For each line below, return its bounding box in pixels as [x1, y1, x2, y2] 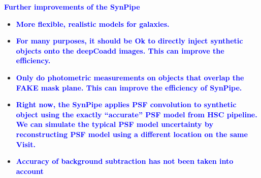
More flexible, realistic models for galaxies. [16, 18, 170, 29]
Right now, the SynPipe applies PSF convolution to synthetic [16, 99, 237, 110]
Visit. [16, 139, 36, 149]
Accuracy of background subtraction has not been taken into [16, 156, 234, 166]
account [16, 165, 44, 176]
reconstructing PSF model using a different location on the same [16, 128, 248, 139]
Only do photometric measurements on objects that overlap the [16, 72, 244, 82]
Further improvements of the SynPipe [4, 2, 140, 12]
